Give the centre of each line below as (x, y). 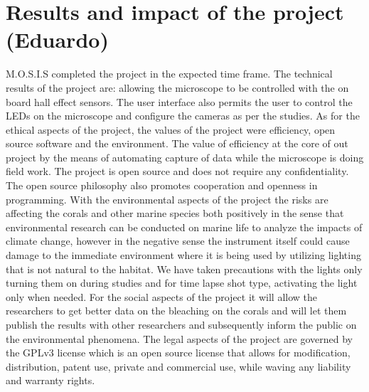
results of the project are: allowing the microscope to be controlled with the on (177, 87)
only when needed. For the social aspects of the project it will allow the (161, 296)
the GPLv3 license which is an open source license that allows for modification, (178, 353)
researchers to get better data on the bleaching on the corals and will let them (176, 311)
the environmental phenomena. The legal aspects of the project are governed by (179, 338)
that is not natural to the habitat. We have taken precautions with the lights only (184, 269)
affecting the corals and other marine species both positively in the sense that (175, 213)
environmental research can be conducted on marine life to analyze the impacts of (184, 227)
